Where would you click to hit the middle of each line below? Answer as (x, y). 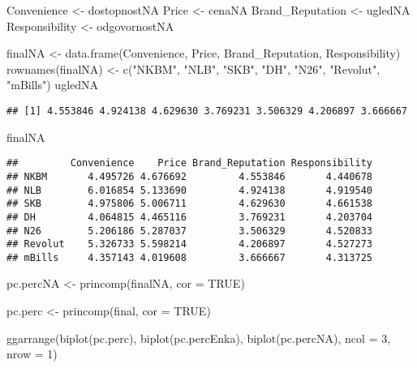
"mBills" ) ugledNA (53, 85)
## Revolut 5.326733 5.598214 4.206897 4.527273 (190, 244)
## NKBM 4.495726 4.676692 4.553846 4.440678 (190, 176)
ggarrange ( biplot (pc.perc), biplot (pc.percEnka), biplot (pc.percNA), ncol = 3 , (199, 338)
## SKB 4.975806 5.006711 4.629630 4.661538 (190, 204)
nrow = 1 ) (32, 354)
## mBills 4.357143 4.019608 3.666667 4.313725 (190, 257)
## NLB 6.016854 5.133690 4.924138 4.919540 (190, 190)
